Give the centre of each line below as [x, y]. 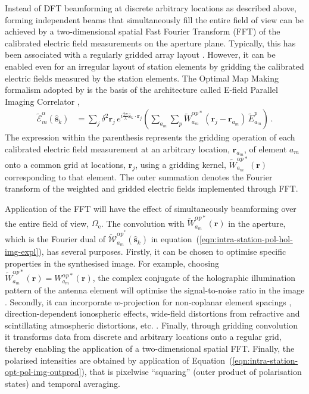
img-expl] [22, 251]
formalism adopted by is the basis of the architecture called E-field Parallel [141, 90]
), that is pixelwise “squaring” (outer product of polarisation [191, 372]
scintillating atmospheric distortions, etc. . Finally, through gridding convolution [151, 325]
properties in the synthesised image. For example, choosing [112, 263]
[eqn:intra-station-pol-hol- [246, 239]
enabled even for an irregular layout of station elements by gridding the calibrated [154, 66]
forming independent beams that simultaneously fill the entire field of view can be [154, 19]
